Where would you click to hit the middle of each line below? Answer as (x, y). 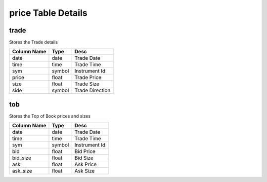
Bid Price (85, 151)
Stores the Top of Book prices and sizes (50, 116)
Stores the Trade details (33, 42)
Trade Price (88, 77)
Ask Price (86, 164)
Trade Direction (92, 90)
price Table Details (48, 13)
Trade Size (87, 84)
